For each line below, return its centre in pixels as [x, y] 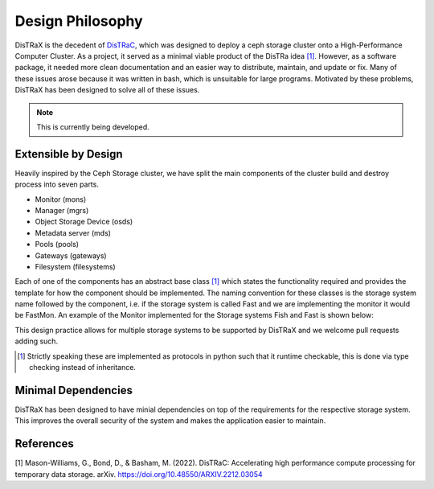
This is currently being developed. [93, 127]
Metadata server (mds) [73, 232]
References [44, 444]
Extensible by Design [69, 154]
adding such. [37, 341]
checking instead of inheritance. [83, 368]
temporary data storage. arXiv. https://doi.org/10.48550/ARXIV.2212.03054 [139, 474]
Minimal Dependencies [74, 390]
